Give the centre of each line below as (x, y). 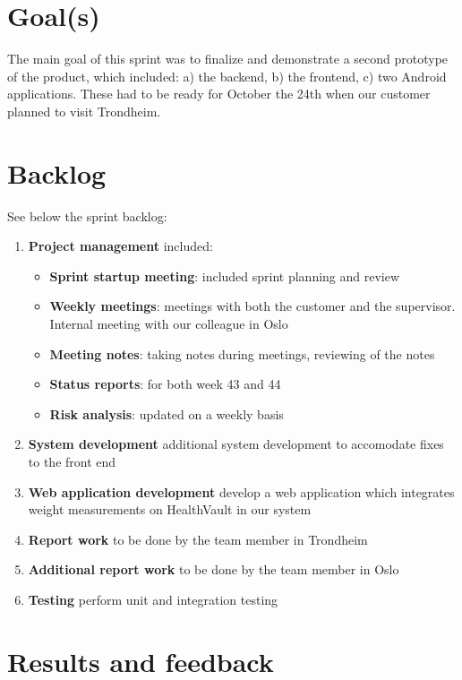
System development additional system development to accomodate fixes (236, 444)
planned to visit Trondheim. (84, 111)
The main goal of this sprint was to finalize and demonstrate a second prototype (228, 59)
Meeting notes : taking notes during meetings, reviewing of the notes (242, 353)
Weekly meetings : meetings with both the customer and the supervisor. (252, 306)
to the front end (72, 461)
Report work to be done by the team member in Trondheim (198, 539)
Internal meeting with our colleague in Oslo (169, 323)
